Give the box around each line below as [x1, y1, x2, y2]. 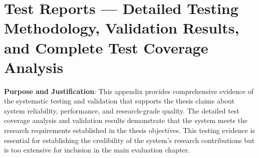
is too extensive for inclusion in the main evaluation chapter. [4, 144, 190, 155]
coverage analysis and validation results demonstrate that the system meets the [4, 115, 248, 125]
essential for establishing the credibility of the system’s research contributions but [4, 134, 255, 145]
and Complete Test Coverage [4, 37, 208, 57]
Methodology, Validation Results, [4, 17, 239, 38]
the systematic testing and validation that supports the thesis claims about [4, 95, 235, 106]
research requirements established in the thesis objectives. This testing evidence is [4, 125, 255, 135]
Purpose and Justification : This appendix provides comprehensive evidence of [4, 85, 253, 96]
